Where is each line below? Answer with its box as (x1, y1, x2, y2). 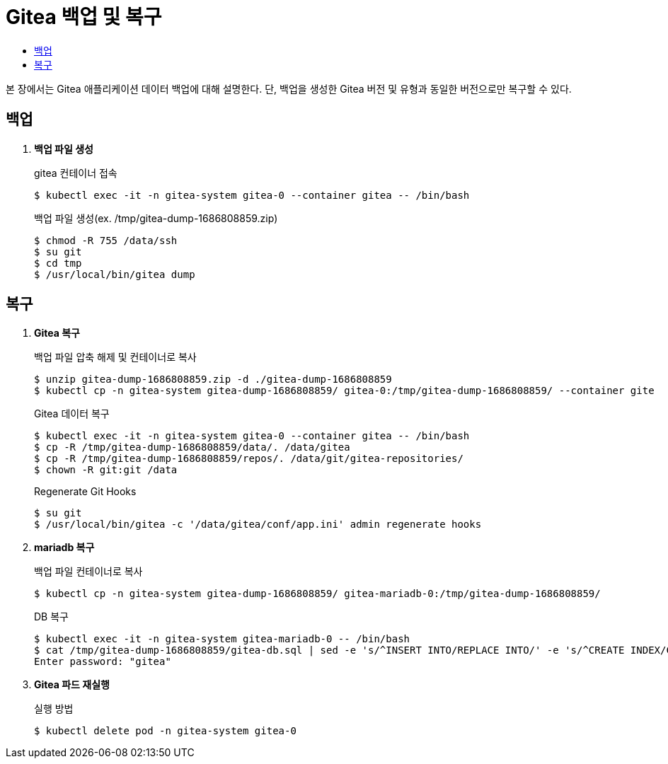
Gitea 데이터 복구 (34, 407, 110, 420)
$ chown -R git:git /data (34, 464, 178, 476)
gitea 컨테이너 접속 (34, 166, 117, 179)
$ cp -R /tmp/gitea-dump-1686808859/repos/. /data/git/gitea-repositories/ (34, 453, 463, 465)
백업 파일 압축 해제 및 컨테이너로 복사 (34, 351, 197, 364)
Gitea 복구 (34, 327, 80, 340)
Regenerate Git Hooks (34, 485, 137, 498)
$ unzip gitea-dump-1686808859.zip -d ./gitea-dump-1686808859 (34, 374, 392, 386)
